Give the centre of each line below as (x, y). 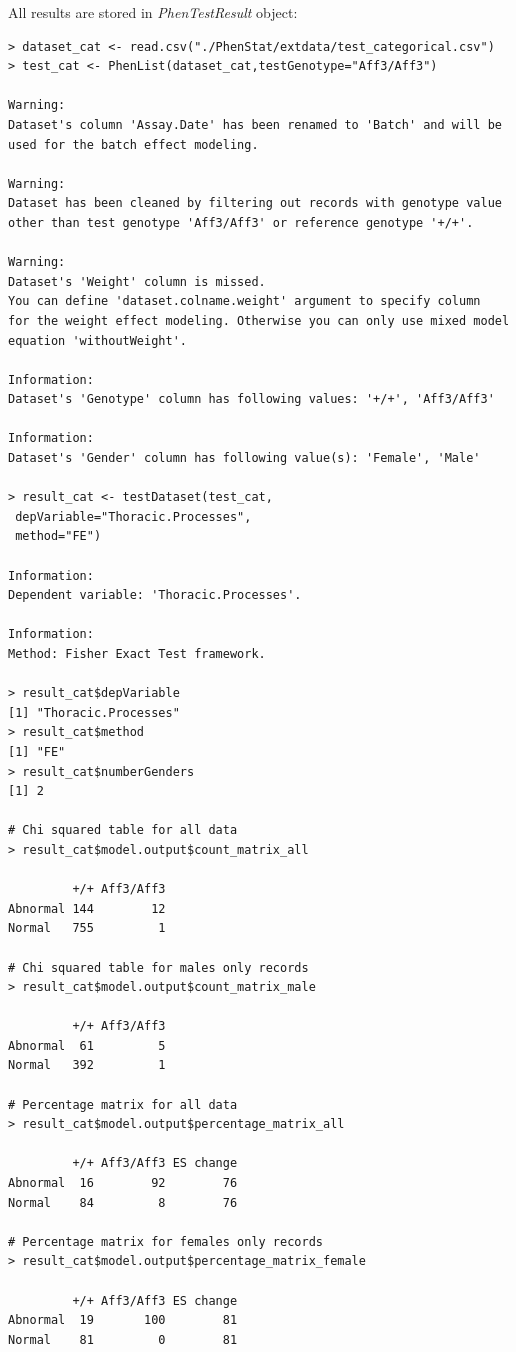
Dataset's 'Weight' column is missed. (137, 281)
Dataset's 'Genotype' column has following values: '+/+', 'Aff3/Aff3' (251, 399)
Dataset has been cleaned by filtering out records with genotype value (255, 203)
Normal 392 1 (87, 1065)
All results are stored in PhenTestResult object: (153, 12)
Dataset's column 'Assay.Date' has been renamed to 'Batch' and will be (255, 124)
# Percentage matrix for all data (123, 1104)
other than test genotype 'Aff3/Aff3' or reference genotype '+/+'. (241, 222)
